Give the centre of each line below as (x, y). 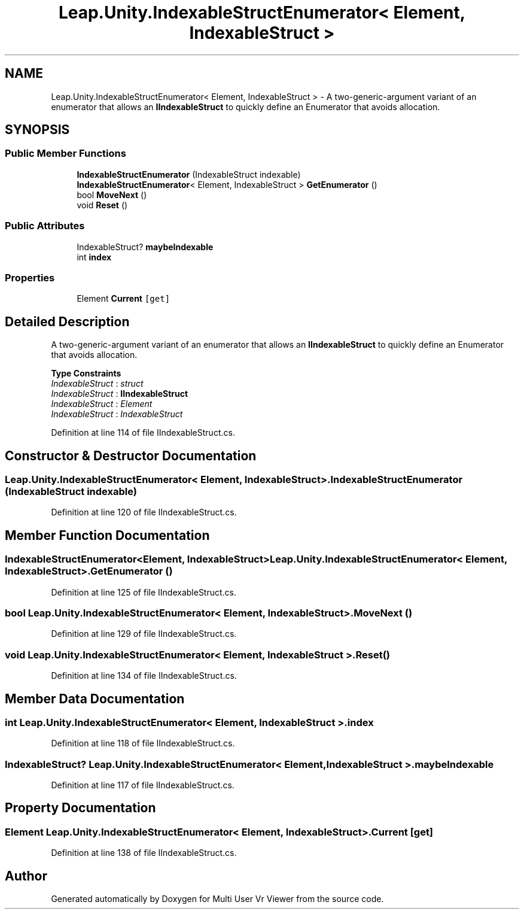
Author (26, 876)
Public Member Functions (65, 154)
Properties (30, 277)
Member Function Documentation (107, 535)
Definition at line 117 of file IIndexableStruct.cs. (143, 785)
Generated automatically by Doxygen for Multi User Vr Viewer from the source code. (217, 899)
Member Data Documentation (95, 699)
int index (94, 257)
